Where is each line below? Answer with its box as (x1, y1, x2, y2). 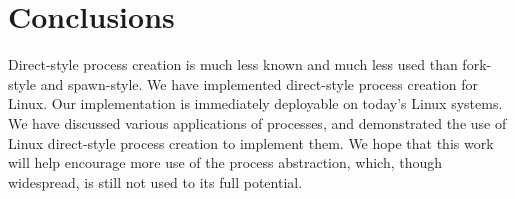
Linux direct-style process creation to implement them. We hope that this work (8, 132, 494, 153)
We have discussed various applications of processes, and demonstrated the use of (8, 112, 507, 133)
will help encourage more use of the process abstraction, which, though (8, 152, 443, 173)
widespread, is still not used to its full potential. (8, 171, 303, 192)
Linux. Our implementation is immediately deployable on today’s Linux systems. (8, 93, 503, 114)
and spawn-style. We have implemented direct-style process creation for (40, 73, 478, 94)
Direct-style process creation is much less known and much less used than (8, 54, 458, 75)
